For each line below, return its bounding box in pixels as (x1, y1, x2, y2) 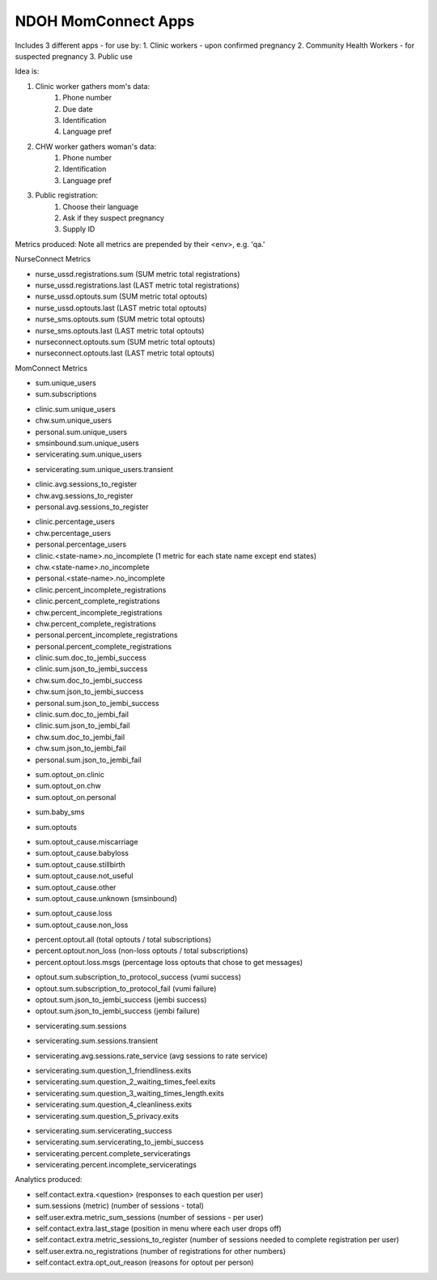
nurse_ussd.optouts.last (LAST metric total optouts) (35, 303, 207, 313)
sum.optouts (35, 822, 77, 831)
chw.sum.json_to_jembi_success (35, 687, 144, 696)
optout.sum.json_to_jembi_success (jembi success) (35, 995, 207, 1005)
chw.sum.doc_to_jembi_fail (35, 732, 125, 742)
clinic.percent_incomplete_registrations (35, 585, 167, 594)
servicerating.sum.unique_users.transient (35, 464, 174, 474)
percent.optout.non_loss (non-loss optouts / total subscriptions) (35, 946, 248, 955)
